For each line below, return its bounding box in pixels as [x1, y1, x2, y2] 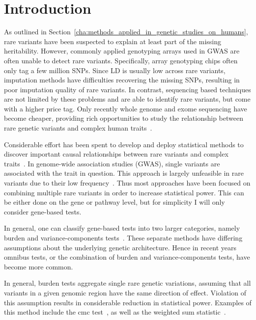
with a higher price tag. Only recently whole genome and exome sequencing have [4, 103, 247, 113]
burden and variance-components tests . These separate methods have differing [4, 233, 243, 242]
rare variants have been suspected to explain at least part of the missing [4, 36, 221, 46]
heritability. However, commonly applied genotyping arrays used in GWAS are [4, 46, 240, 56]
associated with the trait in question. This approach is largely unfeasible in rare [4, 168, 244, 178]
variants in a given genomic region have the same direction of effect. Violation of [4, 287, 246, 297]
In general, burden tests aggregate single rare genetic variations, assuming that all [4, 278, 251, 288]
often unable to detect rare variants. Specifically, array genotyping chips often [4, 55, 238, 65]
